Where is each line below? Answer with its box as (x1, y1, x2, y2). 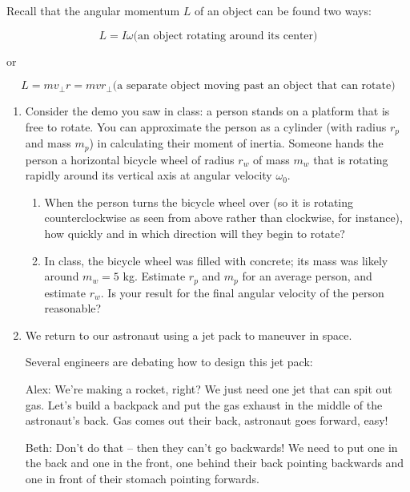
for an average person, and (242, 268, 372, 284)
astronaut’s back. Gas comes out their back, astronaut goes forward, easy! (25, 412, 388, 429)
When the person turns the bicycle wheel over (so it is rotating (44, 193, 354, 210)
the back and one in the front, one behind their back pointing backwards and (25, 454, 404, 471)
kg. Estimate (123, 268, 186, 284)
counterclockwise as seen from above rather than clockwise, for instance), (44, 209, 403, 226)
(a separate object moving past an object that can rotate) (112, 80, 396, 92)
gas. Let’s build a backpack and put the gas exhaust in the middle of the (25, 396, 383, 413)
